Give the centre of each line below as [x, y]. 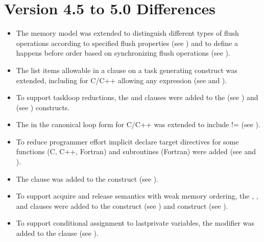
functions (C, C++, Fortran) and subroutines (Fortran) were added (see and [136, 151]
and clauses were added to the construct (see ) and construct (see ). [122, 205]
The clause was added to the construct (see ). [87, 178]
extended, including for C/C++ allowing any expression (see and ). [122, 80]
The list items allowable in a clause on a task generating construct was [127, 70]
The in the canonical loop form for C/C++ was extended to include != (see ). [138, 124]
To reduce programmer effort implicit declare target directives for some [127, 141]
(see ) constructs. [43, 107]
